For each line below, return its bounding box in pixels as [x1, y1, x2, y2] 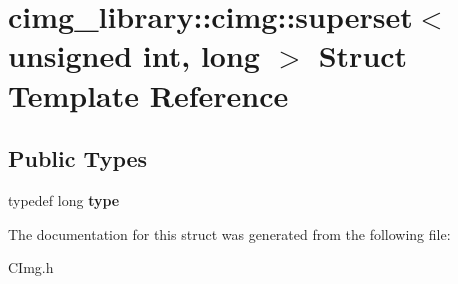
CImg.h [8, 257, 54, 278]
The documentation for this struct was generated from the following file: [8, 223, 451, 244]
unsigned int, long [8, 35, 260, 76]
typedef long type [8, 189, 120, 210]
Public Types [8, 143, 148, 174]
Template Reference [8, 74, 289, 115]
